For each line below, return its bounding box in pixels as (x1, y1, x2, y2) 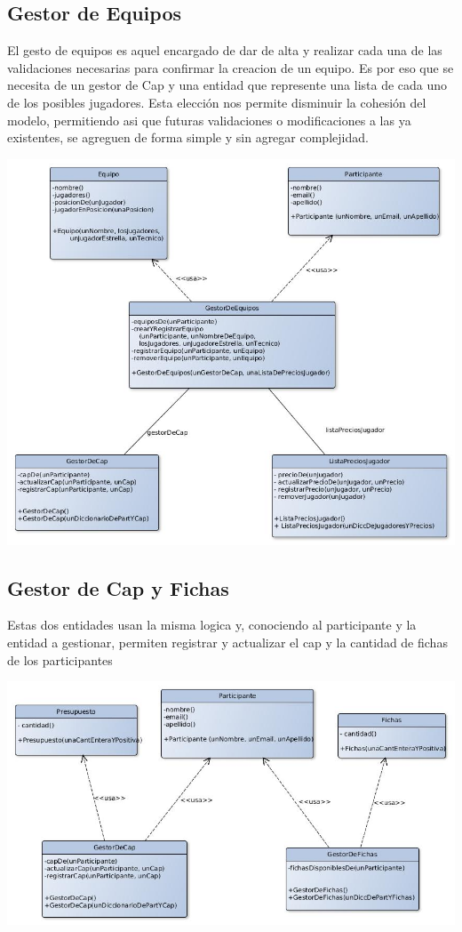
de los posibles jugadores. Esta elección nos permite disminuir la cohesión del (7, 92, 426, 111)
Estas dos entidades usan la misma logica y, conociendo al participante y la (7, 615, 417, 634)
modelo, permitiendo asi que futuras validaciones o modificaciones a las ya (7, 110, 411, 129)
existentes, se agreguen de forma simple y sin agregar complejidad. (7, 128, 369, 147)
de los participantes (7, 650, 113, 669)
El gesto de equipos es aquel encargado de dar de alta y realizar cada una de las (7, 41, 442, 60)
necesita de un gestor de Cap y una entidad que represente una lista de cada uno (7, 76, 448, 94)
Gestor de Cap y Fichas (7, 574, 229, 601)
